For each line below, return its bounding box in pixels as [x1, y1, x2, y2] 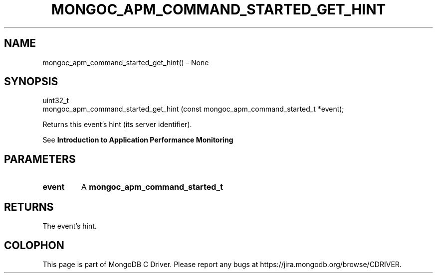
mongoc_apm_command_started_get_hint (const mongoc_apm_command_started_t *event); [42, 105, 344, 114]
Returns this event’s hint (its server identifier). [42, 120, 192, 129]
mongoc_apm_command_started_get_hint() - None [42, 58, 209, 67]
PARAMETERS [4, 152, 76, 165]
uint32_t [42, 96, 69, 105]
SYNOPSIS [4, 75, 58, 88]
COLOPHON [4, 239, 64, 252]
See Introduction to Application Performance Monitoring [42, 136, 233, 144]
